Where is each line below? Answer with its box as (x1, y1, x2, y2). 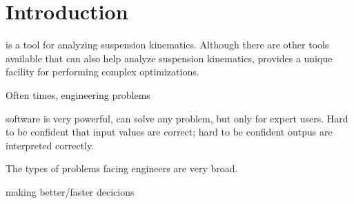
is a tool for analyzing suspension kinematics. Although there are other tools (6, 37, 329, 52)
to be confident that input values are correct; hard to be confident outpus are (6, 124, 333, 139)
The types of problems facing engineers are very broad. (6, 161, 238, 176)
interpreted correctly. (6, 138, 95, 152)
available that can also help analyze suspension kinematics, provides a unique (6, 50, 333, 65)
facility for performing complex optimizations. (6, 64, 199, 79)
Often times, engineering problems (6, 87, 150, 102)
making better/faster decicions (6, 184, 135, 198)
